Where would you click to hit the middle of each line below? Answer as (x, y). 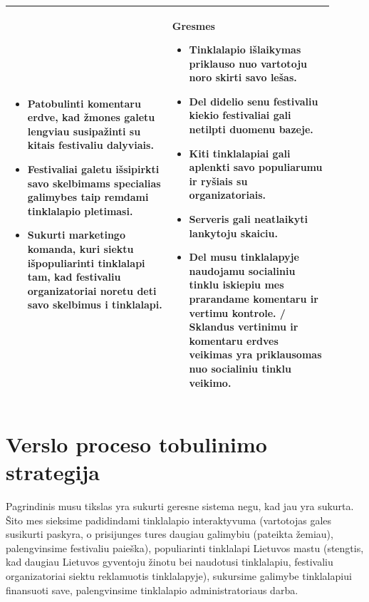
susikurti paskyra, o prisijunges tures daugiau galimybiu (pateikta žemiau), (170, 534)
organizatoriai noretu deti (92, 290)
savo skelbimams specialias (94, 183)
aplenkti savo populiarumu (256, 167)
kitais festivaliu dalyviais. (90, 145)
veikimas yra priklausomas (255, 354)
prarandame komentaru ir (254, 299)
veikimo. (210, 382)
